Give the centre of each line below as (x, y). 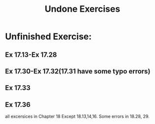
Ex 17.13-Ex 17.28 (31, 55)
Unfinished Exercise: (48, 37)
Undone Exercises (82, 9)
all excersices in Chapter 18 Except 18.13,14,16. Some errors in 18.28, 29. (77, 117)
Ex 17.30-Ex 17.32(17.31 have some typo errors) (78, 71)
